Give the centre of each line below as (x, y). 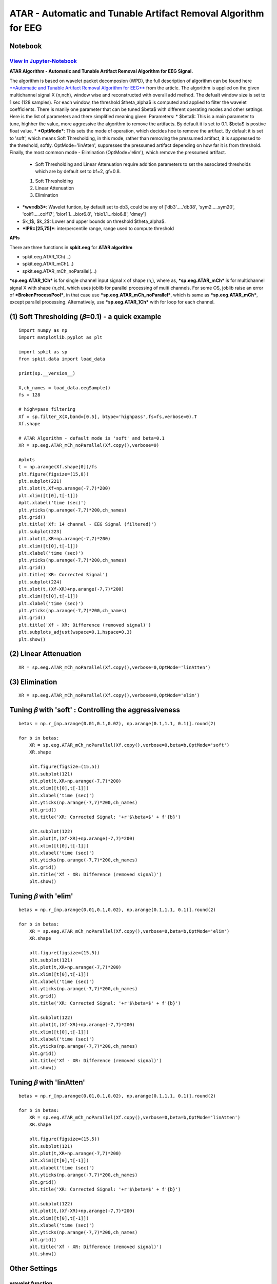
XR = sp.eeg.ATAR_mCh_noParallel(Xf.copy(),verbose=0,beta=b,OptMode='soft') (129, 745)
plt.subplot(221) (40, 481)
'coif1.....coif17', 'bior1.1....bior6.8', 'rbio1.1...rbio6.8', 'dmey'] (84, 214)
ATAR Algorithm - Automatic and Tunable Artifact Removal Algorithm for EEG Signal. (101, 71)
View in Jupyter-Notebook (43, 61)
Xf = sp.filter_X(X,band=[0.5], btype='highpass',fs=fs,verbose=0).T (108, 417)
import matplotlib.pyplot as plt (61, 337)
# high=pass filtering (47, 409)
